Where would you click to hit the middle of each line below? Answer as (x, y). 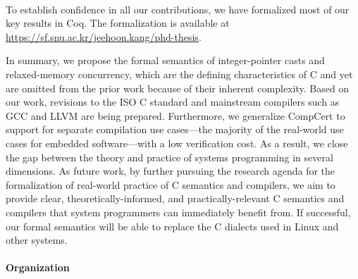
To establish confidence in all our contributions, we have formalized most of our (178, 9)
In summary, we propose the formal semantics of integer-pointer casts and (165, 60)
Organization (38, 267)
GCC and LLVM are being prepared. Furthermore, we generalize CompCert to (175, 115)
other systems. (37, 240)
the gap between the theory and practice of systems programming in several (169, 157)
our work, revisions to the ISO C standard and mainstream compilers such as (173, 102)
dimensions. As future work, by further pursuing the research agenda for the (171, 171)
